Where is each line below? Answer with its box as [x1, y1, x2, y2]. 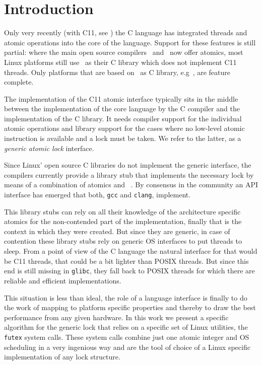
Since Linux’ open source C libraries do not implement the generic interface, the [4, 160, 251, 170]
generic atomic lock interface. [4, 142, 94, 153]
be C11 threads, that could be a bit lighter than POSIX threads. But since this [4, 255, 249, 266]
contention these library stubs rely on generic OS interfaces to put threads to [4, 236, 242, 246]
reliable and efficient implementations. [4, 275, 121, 285]
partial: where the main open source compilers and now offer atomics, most [4, 47, 243, 57]
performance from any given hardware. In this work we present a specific [4, 312, 229, 322]
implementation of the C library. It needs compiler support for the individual [4, 113, 242, 123]
